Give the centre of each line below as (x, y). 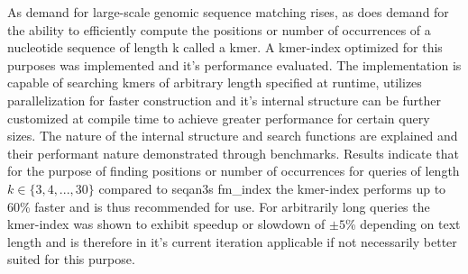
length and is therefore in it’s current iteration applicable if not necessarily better (232, 241)
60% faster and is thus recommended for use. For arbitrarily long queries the (219, 206)
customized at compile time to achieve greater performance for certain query (219, 118)
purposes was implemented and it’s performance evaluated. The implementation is (234, 64)
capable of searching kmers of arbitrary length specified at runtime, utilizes (215, 82)
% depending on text (403, 224)
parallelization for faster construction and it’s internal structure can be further (224, 100)
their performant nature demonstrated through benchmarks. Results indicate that (233, 153)
